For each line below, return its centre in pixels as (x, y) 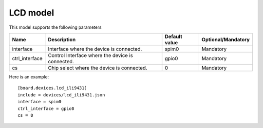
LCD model (32, 13)
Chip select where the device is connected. (98, 68)
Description (62, 39)
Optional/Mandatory (226, 39)
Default (174, 37)
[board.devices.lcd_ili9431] (52, 88)
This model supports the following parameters (55, 27)
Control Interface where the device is (91, 55)
